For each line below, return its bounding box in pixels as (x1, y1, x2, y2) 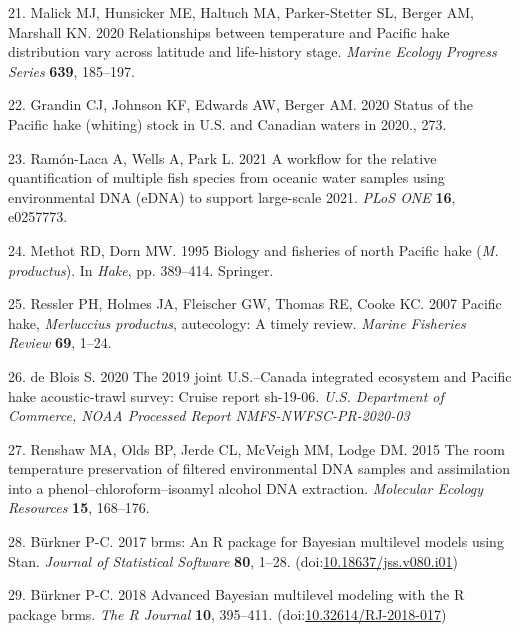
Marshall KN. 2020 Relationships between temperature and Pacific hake (8, 21, 450, 42)
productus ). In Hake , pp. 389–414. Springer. (8, 259, 274, 280)
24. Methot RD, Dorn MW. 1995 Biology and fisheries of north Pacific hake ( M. (8, 239, 499, 260)
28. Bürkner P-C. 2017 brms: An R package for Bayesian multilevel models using (8, 531, 504, 552)
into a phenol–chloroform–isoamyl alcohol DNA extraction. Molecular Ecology (8, 477, 484, 498)
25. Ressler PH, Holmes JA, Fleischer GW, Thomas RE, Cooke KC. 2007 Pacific (8, 293, 502, 314)
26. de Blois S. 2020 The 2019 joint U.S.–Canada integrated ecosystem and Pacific (8, 365, 512, 386)
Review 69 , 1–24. (8, 332, 112, 353)
